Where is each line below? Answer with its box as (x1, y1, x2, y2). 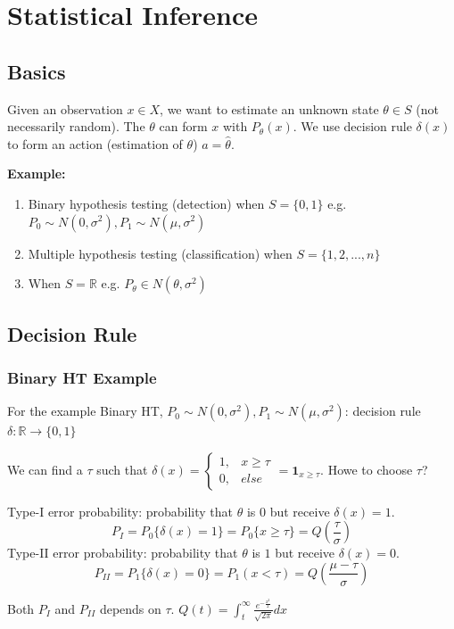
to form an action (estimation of (7, 134, 183, 153)
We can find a (7, 459, 83, 478)
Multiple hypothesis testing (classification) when (28, 244, 293, 262)
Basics (7, 57, 66, 85)
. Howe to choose (320, 459, 413, 478)
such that (96, 459, 148, 478)
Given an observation (7, 99, 123, 118)
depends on (99, 599, 161, 617)
